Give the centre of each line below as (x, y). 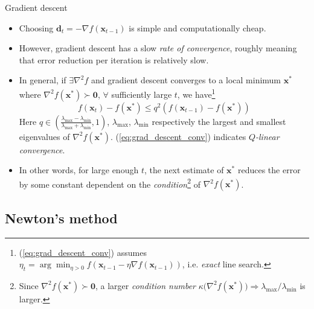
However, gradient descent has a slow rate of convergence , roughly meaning (158, 48)
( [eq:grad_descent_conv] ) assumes (83, 252)
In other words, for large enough (79, 170)
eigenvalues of (44, 136)
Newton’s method (61, 218)
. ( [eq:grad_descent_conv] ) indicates (178, 136)
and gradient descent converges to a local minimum (186, 80)
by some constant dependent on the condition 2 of (110, 183)
